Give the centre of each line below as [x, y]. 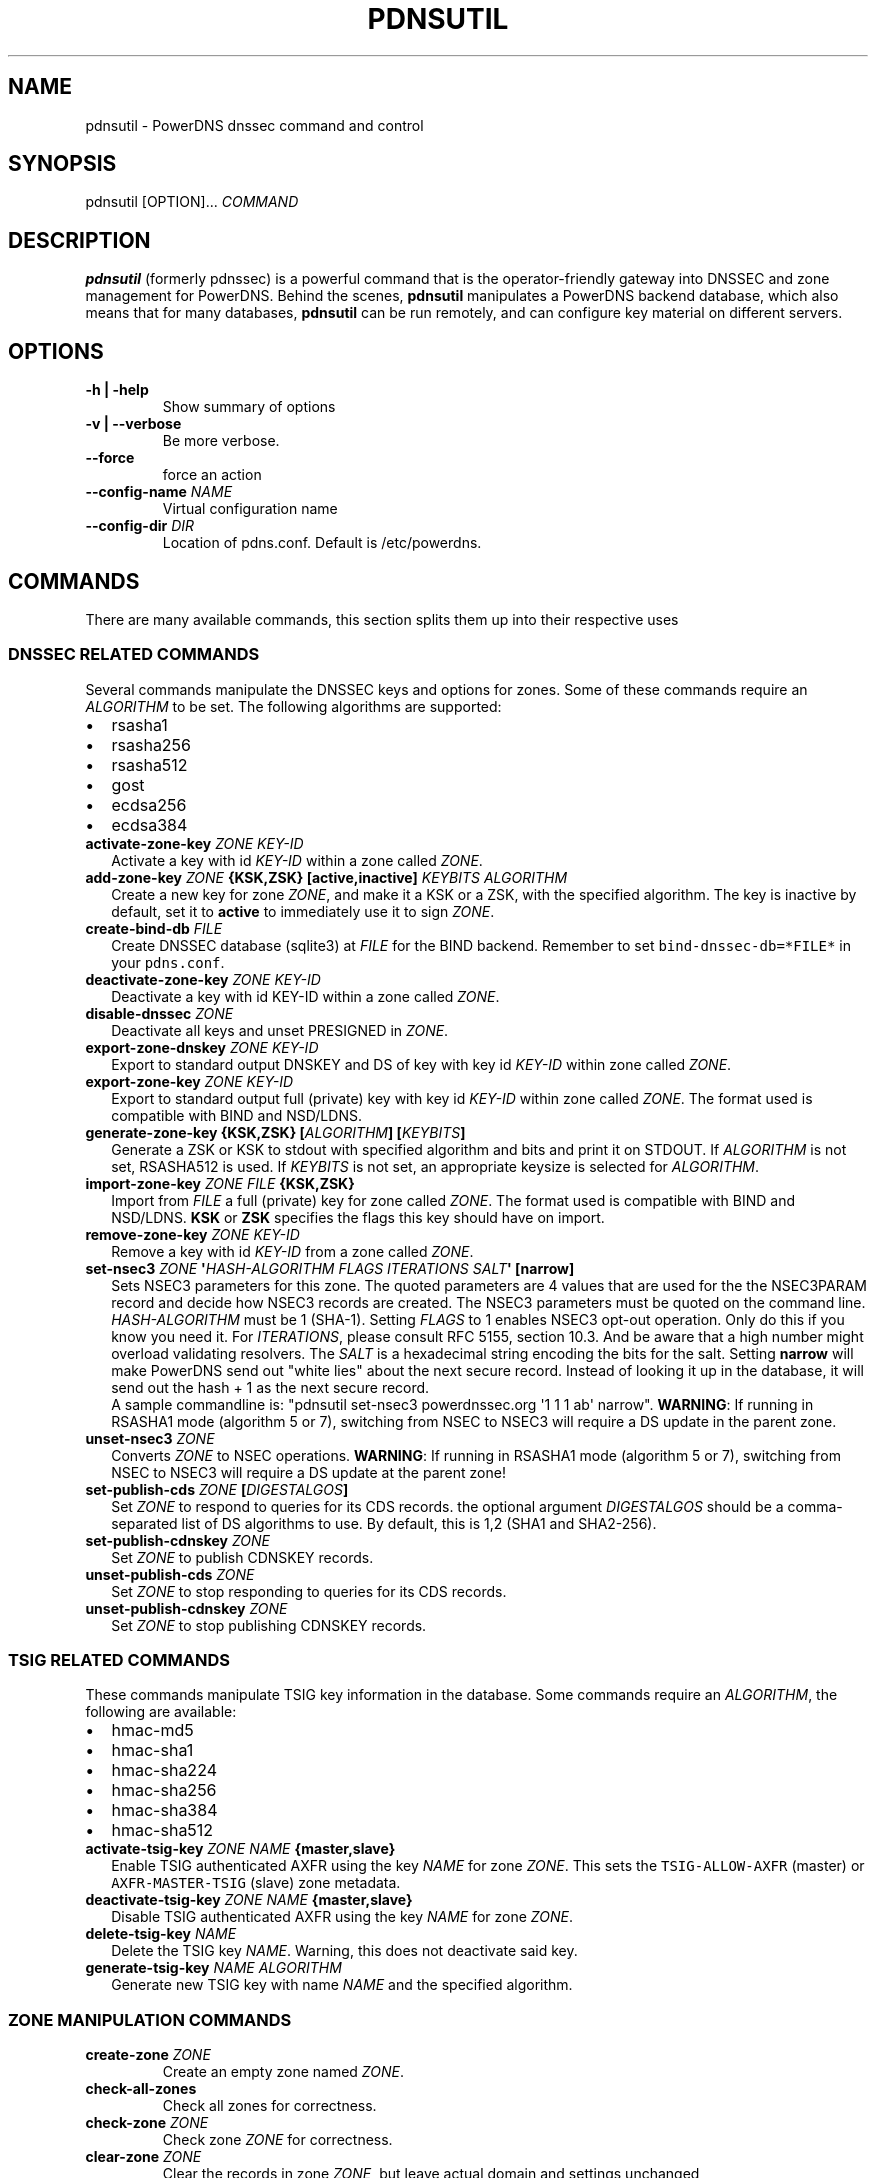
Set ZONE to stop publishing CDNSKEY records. [269, 1625]
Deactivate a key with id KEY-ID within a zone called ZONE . [305, 996]
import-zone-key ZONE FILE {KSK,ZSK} [220, 1183]
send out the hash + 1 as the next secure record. [270, 1387]
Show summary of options [249, 407]
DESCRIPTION [79, 240]
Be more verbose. [221, 441]
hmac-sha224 [164, 1770]
